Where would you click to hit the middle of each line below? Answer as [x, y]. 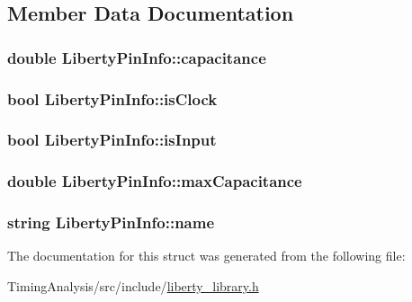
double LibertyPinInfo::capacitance [137, 57]
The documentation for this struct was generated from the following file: [206, 256]
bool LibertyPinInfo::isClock [112, 98]
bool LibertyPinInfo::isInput [112, 140]
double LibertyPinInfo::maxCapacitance [155, 181]
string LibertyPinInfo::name [111, 222]
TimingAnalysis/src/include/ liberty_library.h [133, 285]
